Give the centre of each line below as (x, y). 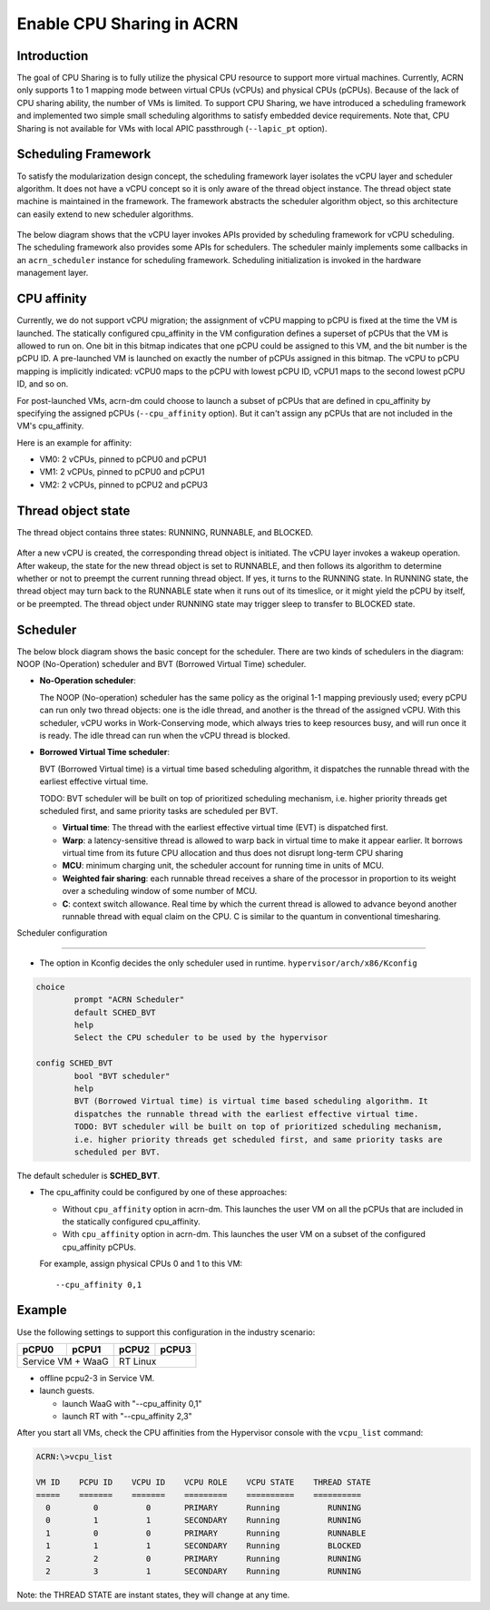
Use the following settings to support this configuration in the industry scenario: (166, 1332)
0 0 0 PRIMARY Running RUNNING (204, 1508)
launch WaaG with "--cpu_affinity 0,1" (132, 1403)
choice (50, 987)
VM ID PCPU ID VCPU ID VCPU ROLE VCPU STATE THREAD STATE (203, 1482)
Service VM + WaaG (65, 1361)
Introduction (53, 56)
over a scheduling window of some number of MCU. (160, 891)
